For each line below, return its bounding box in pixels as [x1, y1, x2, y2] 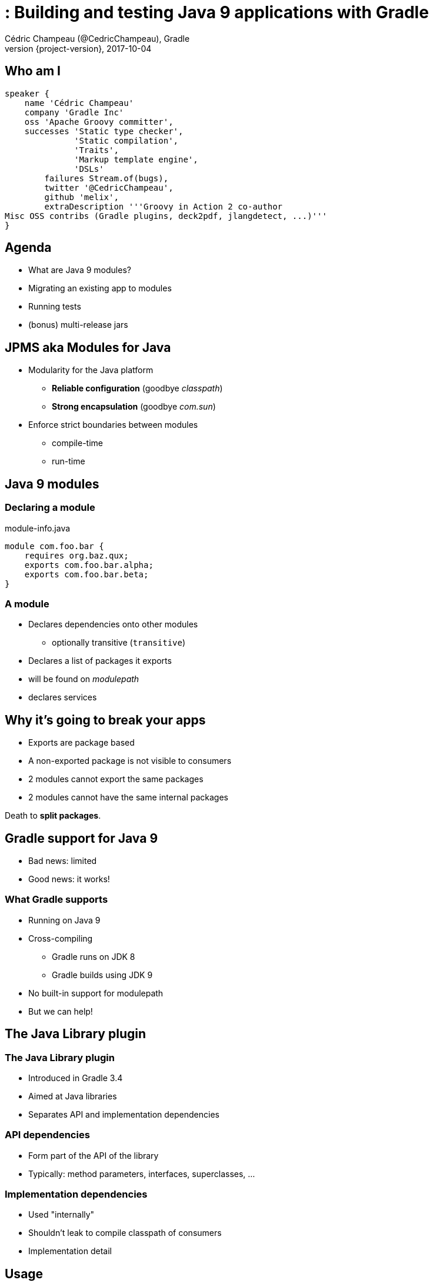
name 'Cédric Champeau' [24, 98, 134, 108]
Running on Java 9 [28, 915, 101, 925]
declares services [28, 692, 97, 703]
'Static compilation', [74, 135, 179, 145]
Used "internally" [28, 1209, 95, 1220]
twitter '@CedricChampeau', [44, 182, 174, 192]
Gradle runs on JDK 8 [52, 951, 135, 962]
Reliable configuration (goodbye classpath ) [52, 383, 223, 394]
